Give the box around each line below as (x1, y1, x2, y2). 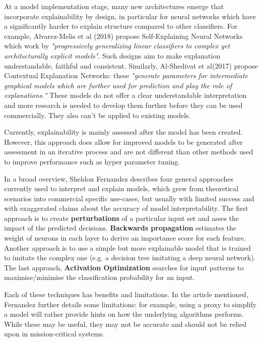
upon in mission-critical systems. (4, 328, 105, 339)
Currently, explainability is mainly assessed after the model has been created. (4, 127, 243, 137)
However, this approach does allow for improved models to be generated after (4, 136, 243, 147)
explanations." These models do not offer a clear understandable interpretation (4, 90, 247, 100)
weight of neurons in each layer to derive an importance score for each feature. (4, 233, 246, 243)
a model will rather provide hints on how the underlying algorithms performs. (4, 309, 244, 319)
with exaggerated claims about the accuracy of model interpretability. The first (4, 203, 248, 213)
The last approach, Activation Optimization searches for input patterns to (4, 262, 244, 272)
